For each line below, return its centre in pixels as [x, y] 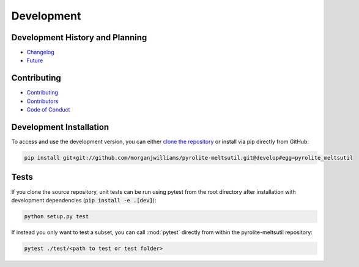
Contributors [43, 101]
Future [35, 60]
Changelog [40, 52]
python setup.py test [57, 216]
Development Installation [60, 127]
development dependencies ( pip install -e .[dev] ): [84, 200]
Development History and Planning [79, 37]
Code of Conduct [48, 110]
